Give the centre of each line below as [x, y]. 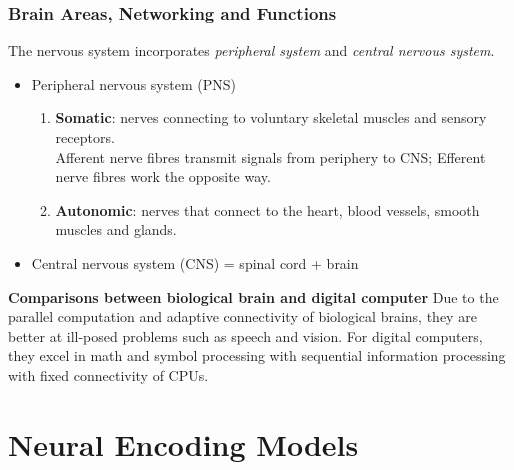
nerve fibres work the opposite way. [163, 176]
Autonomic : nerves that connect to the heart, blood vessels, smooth [267, 209]
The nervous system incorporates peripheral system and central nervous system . [251, 50]
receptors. [85, 137]
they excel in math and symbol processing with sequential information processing [257, 355]
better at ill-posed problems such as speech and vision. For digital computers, [245, 335]
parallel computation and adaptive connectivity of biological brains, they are [242, 316]
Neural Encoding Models [183, 443]
